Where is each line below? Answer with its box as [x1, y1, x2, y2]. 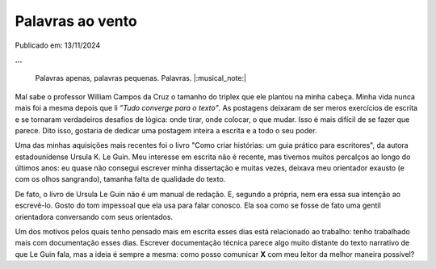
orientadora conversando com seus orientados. [15, 212, 174, 221]
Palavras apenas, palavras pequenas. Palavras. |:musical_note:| [35, 74, 246, 83]
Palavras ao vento [15, 12, 137, 30]
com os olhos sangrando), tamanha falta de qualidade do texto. [15, 174, 226, 184]
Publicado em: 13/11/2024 [15, 40, 101, 50]
